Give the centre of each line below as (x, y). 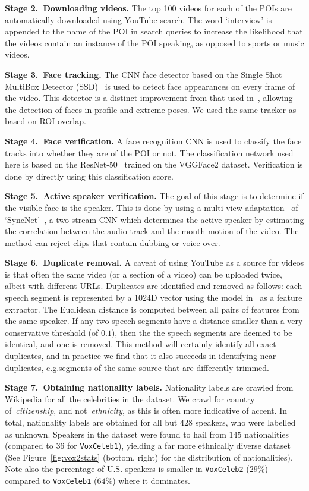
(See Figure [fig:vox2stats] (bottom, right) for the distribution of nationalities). (149, 457)
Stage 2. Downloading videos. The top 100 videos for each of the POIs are (148, 8)
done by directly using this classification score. (89, 176)
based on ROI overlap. (45, 121)
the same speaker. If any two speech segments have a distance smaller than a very (154, 321)
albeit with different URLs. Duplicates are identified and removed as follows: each (154, 286)
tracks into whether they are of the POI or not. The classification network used (149, 152)
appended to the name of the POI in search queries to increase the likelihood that (154, 31)
